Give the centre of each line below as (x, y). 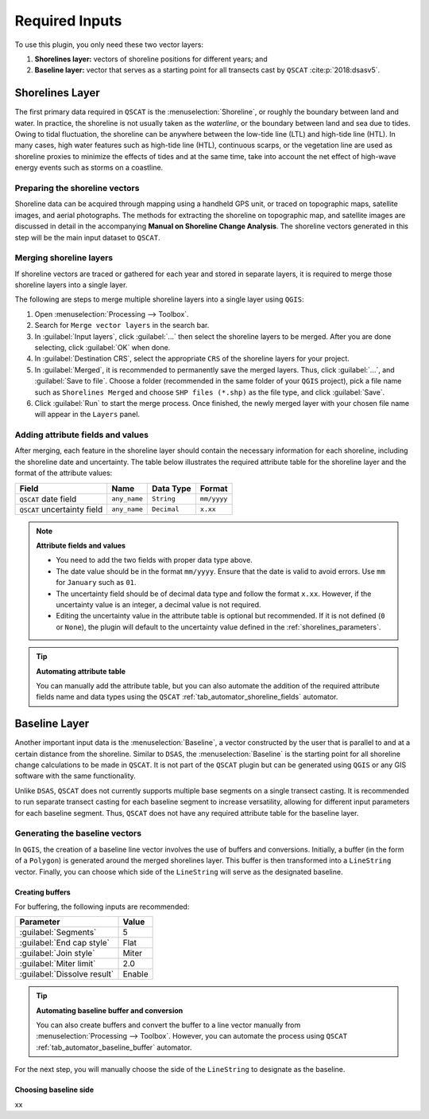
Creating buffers (43, 892)
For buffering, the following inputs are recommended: (102, 907)
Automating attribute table (81, 671)
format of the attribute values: (64, 473)
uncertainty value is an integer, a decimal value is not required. (158, 604)
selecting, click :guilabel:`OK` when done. (102, 347)
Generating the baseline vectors (78, 833)
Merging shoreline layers (64, 258)
